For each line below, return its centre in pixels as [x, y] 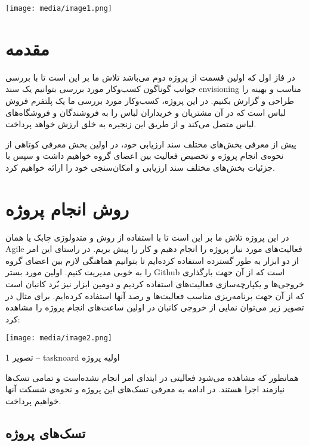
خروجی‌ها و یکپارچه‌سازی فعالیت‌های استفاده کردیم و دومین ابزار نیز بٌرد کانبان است [155, 284]
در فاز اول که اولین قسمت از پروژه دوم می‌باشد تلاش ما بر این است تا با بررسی [150, 77]
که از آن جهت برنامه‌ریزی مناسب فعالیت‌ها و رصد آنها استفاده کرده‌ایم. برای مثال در [155, 295]
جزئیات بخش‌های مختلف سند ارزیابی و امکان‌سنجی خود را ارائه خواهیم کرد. [140, 167]
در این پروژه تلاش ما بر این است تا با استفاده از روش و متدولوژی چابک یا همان [147, 237]
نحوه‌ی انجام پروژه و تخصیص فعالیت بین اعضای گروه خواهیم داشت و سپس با [145, 156]
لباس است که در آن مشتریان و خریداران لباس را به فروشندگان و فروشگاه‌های [146, 112]
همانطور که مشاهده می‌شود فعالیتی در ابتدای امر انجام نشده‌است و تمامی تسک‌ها [152, 377]
